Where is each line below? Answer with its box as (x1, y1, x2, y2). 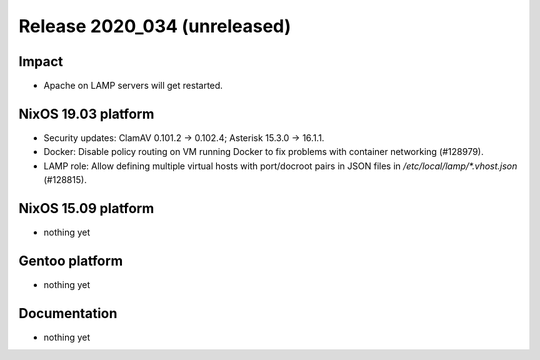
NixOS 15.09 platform (18, 200, 155, 217)
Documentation (18, 305, 118, 322)
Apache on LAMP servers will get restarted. (43, 80, 224, 92)
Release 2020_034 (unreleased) (18, 15, 292, 37)
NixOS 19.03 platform (18, 105, 155, 122)
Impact (18, 53, 64, 70)
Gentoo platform (18, 252, 124, 269)
